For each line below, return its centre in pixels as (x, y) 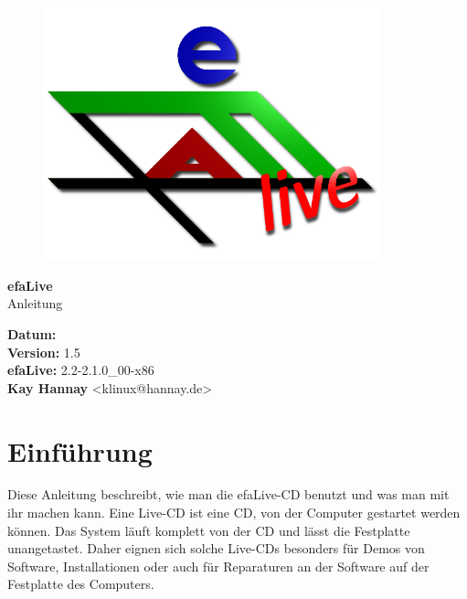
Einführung (80, 450)
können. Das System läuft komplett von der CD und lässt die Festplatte (209, 530)
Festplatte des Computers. (81, 584)
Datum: (32, 333)
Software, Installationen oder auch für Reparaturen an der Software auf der (218, 566)
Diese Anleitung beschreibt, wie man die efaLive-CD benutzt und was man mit (228, 494)
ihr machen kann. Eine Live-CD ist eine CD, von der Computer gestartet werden (234, 513)
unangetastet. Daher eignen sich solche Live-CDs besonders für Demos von (216, 548)
